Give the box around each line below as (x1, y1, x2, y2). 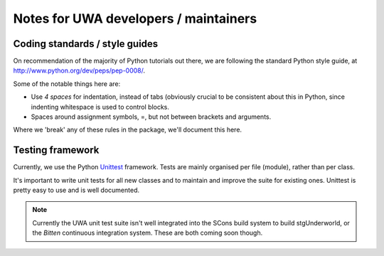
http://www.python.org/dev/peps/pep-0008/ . (13, 66, 146, 75)
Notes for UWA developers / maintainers (13, 11, 257, 26)
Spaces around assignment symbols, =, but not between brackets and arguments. (31, 112, 272, 121)
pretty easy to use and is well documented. (13, 186, 140, 195)
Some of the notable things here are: (13, 79, 121, 88)
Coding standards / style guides (13, 38, 159, 50)
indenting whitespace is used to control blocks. (31, 102, 170, 111)
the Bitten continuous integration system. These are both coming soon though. (32, 228, 263, 238)
